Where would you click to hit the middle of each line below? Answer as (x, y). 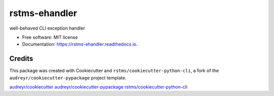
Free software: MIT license (50, 37)
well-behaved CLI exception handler (47, 28)
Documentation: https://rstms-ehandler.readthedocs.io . (80, 44)
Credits (21, 59)
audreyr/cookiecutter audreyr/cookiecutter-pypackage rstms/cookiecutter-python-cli (98, 87)
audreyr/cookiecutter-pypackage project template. (68, 77)
